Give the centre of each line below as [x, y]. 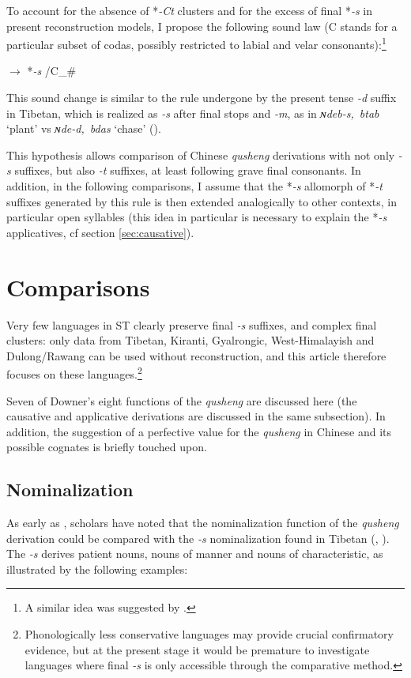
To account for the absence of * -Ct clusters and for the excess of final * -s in [189, 10]
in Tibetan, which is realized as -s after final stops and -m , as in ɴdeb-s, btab [193, 113]
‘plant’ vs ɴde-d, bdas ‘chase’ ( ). [84, 128]
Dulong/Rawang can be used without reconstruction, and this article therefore [196, 355]
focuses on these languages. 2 [74, 373]
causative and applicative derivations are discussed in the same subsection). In [196, 416]
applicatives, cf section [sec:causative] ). [100, 232]
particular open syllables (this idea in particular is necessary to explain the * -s [197, 217]
